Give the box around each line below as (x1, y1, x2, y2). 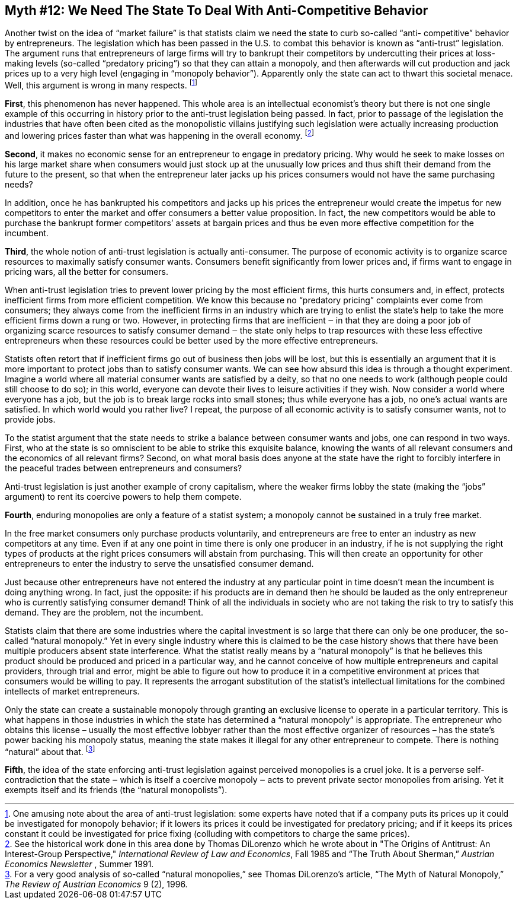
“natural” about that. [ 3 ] (5, 744, 95, 757)
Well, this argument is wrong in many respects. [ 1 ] (5, 78, 197, 91)
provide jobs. (5, 414, 56, 424)
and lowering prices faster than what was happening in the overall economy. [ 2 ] (5, 129, 315, 141)
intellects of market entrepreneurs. (5, 686, 140, 696)
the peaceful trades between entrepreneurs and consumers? (5, 462, 242, 473)
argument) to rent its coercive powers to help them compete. (5, 491, 242, 502)
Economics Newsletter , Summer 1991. (5, 859, 154, 870)
